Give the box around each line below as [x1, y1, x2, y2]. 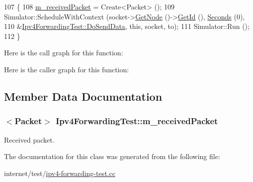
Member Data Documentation [4, 88, 163, 104]
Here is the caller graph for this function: [4, 64, 129, 74]
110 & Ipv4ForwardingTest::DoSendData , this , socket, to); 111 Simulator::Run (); [4, 21, 250, 31]
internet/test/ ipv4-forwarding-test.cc [4, 168, 115, 178]
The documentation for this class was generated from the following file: [4, 151, 220, 162]
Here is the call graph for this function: [4, 47, 123, 58]
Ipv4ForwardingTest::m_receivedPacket [56, 115, 218, 127]
